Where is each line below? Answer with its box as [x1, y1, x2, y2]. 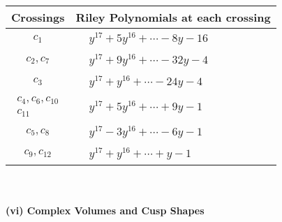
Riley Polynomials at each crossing [75, 9, 271, 25]
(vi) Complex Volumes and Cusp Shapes [6, 203, 205, 218]
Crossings [11, 9, 65, 25]
